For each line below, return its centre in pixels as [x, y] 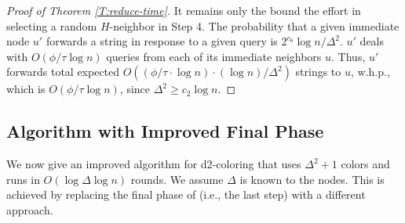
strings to [318, 72]
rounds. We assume [177, 179]
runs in [23, 179]
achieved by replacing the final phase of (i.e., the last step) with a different [186, 194]
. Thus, [348, 56]
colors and [365, 164]
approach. [30, 209]
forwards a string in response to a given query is [162, 41]
